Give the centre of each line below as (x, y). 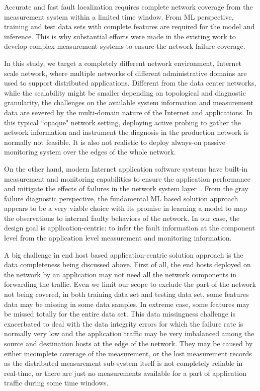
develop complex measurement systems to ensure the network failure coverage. (125, 46)
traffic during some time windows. (56, 383)
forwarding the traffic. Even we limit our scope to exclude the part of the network (130, 284)
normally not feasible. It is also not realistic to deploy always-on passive (115, 142)
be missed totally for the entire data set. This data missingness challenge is (120, 314)
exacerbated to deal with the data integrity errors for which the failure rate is (124, 323)
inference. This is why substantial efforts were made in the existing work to (120, 36)
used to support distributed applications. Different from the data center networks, (130, 83)
